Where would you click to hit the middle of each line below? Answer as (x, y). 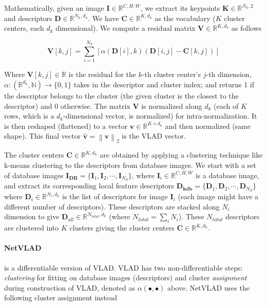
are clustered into (32, 228)
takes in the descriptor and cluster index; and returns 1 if (164, 84)
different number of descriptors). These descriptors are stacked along (112, 206)
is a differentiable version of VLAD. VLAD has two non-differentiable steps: (123, 267)
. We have (103, 18)
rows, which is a (29, 116)
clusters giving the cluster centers (122, 228)
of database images (34, 175)
